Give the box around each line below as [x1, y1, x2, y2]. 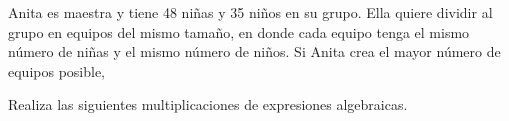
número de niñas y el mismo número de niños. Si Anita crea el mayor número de [8, 41, 501, 62]
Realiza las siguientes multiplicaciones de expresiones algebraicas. [8, 94, 408, 115]
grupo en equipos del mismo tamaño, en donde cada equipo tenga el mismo [8, 21, 470, 42]
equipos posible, [8, 60, 106, 81]
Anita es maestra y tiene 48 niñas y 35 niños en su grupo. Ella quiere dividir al [8, 2, 493, 22]
